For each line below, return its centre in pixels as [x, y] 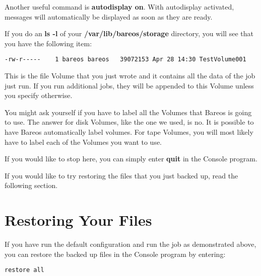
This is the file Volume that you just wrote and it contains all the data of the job [130, 76]
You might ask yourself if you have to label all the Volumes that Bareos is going [128, 112]
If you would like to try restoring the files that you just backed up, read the [121, 175]
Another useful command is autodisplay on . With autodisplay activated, [119, 7]
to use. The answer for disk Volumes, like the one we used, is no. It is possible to [129, 122]
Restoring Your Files [78, 220]
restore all [24, 270]
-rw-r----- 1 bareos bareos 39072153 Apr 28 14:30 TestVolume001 [125, 60]
